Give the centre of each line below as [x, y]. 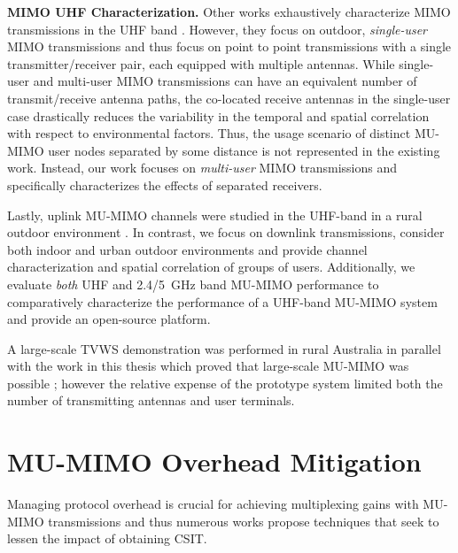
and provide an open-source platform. [109, 319]
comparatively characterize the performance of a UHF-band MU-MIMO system [222, 301]
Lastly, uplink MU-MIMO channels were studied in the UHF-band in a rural [215, 215]
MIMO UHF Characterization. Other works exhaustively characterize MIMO [229, 12]
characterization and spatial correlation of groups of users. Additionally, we [211, 267]
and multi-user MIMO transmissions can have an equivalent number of [225, 81]
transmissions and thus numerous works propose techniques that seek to [244, 521]
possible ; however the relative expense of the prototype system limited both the [225, 383]
